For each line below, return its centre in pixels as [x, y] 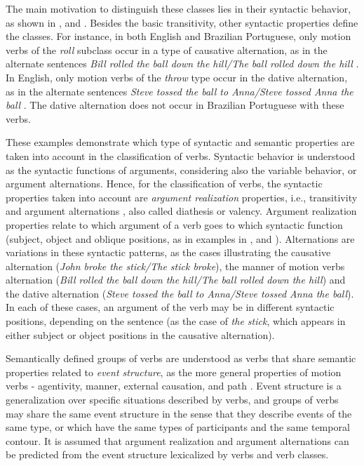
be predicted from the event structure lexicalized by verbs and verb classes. [167, 454]
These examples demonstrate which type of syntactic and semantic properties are [180, 142]
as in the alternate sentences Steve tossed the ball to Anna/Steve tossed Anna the [180, 91]
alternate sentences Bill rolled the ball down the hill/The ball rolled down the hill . [182, 64]
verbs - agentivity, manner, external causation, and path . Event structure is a [174, 386]
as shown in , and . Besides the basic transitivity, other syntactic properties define [182, 22]
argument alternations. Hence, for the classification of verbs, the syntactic [164, 184]
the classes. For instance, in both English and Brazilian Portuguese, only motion [178, 36]
